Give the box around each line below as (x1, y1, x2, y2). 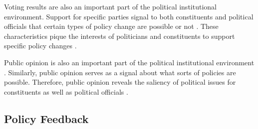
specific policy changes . (4, 40, 77, 51)
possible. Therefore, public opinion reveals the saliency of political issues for (4, 77, 236, 87)
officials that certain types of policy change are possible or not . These (4, 21, 219, 31)
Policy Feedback (4, 111, 89, 126)
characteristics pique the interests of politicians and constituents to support (4, 30, 235, 41)
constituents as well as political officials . (4, 86, 128, 97)
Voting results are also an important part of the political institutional (4, 1, 217, 11)
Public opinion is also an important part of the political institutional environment (4, 57, 255, 67)
